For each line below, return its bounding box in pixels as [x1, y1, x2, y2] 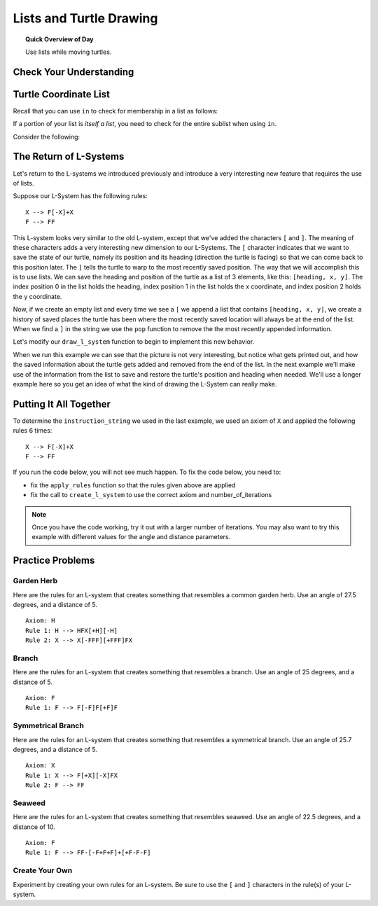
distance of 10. [13, 823, 55, 831]
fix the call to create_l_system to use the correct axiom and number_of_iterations [30, 491, 272, 499]
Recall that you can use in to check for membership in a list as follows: [13, 106, 218, 115]
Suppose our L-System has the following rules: [13, 192, 148, 200]
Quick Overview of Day [25, 35, 94, 43]
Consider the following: [13, 132, 80, 141]
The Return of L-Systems [13, 151, 125, 162]
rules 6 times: [13, 426, 52, 435]
